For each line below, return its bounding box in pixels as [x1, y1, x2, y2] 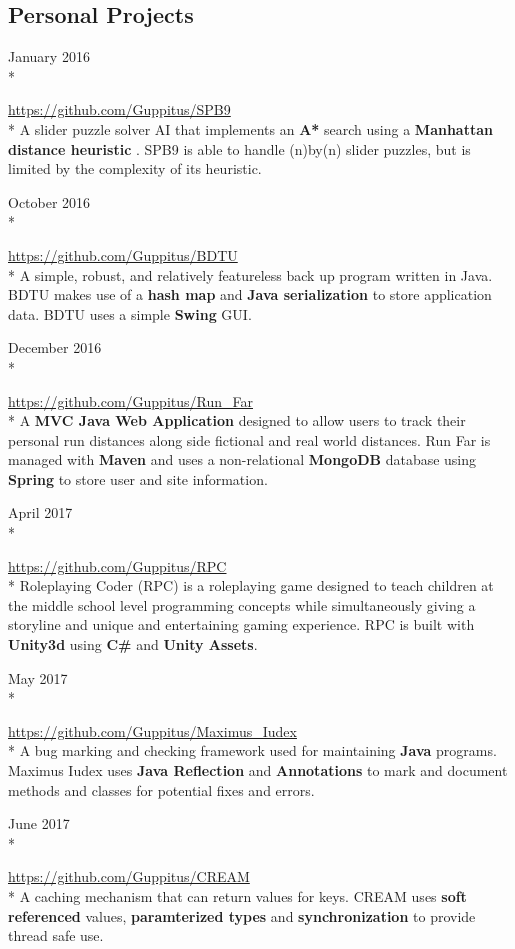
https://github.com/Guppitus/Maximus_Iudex [8, 720, 297, 741]
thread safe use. [8, 925, 104, 946]
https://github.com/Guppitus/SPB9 [8, 99, 231, 120]
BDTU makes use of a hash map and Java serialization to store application [8, 284, 492, 305]
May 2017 [8, 667, 68, 688]
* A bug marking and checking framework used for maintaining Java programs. [8, 740, 497, 761]
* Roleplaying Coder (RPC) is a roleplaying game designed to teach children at [8, 575, 494, 596]
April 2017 [8, 502, 73, 523]
